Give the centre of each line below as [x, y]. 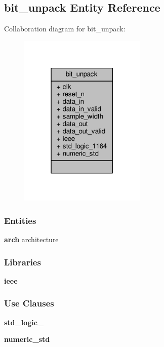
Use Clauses [29, 303]
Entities [20, 220]
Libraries [23, 262]
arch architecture [31, 239]
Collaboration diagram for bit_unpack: [65, 29]
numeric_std [27, 339]
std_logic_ [24, 322]
